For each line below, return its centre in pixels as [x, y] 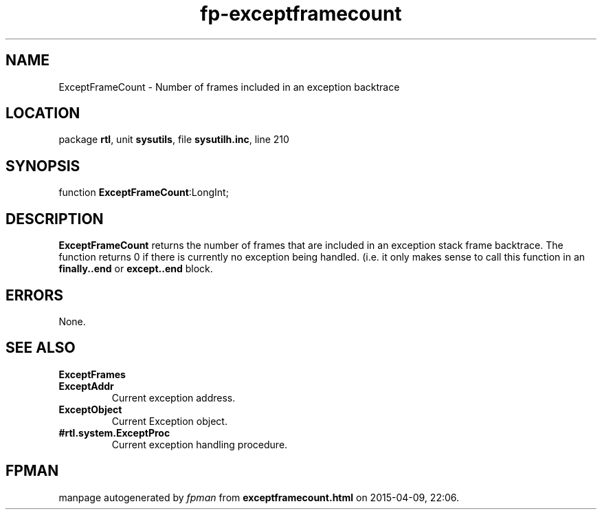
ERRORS [35, 295]
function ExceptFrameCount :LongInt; [144, 193]
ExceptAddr [86, 386]
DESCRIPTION [55, 219]
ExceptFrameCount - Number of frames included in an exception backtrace [229, 87]
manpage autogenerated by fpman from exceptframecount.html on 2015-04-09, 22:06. [259, 497]
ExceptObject [90, 409]
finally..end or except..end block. [136, 269]
